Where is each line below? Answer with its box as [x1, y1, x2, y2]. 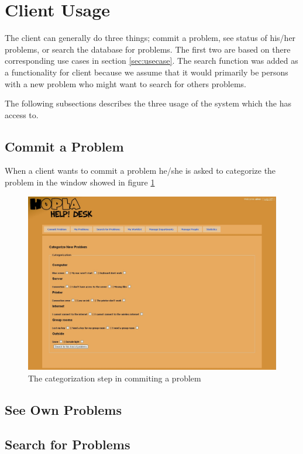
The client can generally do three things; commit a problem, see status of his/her [5, 32, 296, 44]
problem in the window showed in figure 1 [5, 176, 155, 188]
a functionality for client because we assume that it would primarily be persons [5, 66, 288, 78]
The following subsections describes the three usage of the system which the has [5, 97, 291, 109]
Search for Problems [5, 435, 130, 453]
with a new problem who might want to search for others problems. [5, 77, 247, 90]
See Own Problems [5, 400, 122, 418]
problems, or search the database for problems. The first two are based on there [5, 43, 291, 55]
